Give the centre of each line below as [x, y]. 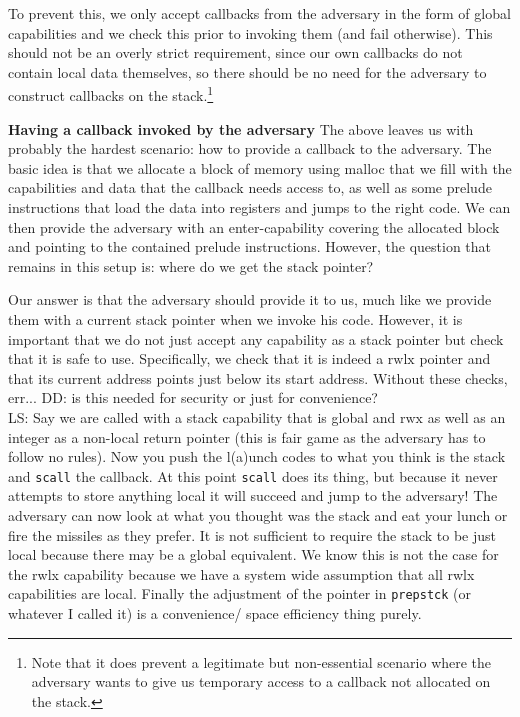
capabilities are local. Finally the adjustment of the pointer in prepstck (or [240, 593]
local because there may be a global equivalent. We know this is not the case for [253, 554]
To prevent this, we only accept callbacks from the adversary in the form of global [259, 13]
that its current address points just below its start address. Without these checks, [258, 377]
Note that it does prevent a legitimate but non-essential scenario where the [261, 661]
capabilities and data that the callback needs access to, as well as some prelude [250, 187]
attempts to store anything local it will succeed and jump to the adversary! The [253, 495]
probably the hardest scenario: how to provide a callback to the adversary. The [250, 148]
